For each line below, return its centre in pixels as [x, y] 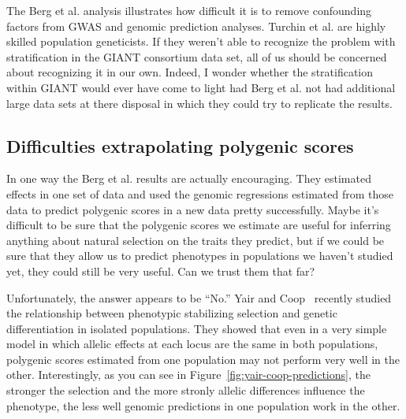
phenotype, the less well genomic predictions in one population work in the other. [203, 405]
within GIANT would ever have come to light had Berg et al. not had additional [201, 87]
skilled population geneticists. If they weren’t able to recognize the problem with [201, 41]
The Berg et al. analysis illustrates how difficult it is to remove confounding [189, 10]
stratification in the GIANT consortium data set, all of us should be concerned [197, 56]
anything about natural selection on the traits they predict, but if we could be [196, 240]
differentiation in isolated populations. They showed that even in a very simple [197, 328]
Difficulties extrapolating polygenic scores [180, 145]
